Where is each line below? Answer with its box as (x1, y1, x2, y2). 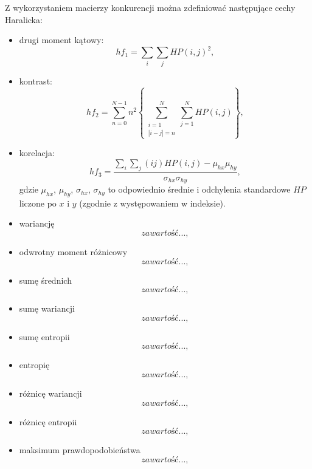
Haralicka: (5, 13, 43, 26)
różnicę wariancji (19, 387, 82, 400)
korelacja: (19, 146, 55, 159)
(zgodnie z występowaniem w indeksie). (79, 196, 226, 209)
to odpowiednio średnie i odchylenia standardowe (108, 183, 291, 196)
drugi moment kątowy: (19, 33, 104, 46)
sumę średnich (19, 273, 72, 286)
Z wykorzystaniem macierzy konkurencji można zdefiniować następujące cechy (5, 1, 296, 13)
